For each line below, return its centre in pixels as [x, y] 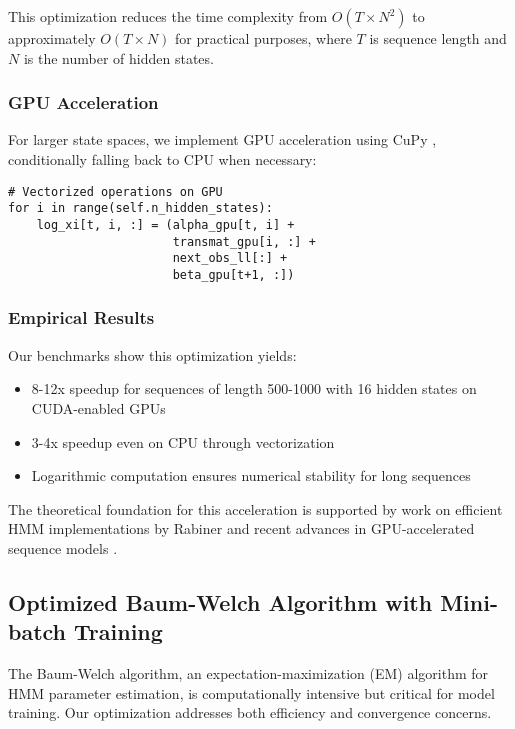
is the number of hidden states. [118, 57]
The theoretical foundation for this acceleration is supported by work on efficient [255, 508]
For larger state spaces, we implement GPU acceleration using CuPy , [222, 139]
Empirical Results [81, 317]
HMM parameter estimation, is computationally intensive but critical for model [251, 692]
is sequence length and [438, 38]
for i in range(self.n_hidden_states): [140, 208]
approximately [52, 38]
